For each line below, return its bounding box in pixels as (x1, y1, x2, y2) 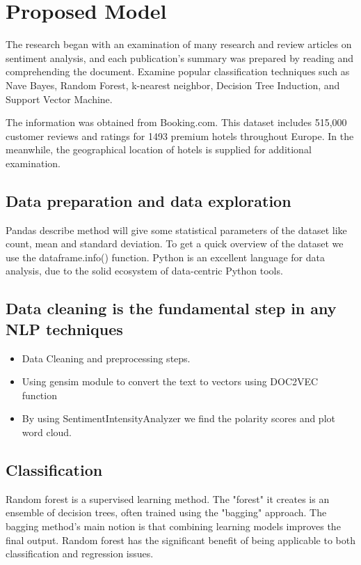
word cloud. (22, 425, 72, 440)
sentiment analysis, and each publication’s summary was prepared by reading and (6, 50, 353, 65)
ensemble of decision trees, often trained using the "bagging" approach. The (6, 505, 327, 520)
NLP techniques (6, 318, 123, 339)
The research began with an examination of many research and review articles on (6, 37, 352, 52)
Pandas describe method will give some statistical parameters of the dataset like (6, 222, 347, 237)
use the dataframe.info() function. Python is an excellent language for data (6, 249, 325, 264)
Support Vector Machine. (6, 91, 113, 106)
